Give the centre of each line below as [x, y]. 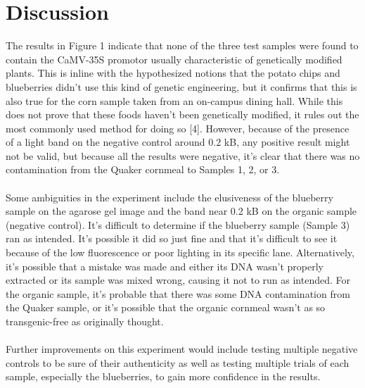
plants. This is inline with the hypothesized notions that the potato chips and [173, 73]
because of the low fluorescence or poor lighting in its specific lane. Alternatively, [180, 252]
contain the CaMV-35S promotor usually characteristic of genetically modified [174, 59]
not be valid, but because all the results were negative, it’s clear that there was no [183, 155]
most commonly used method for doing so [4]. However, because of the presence [178, 128]
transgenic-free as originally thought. [85, 321]
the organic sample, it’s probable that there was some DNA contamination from [178, 293]
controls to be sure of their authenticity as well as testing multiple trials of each [178, 362]
